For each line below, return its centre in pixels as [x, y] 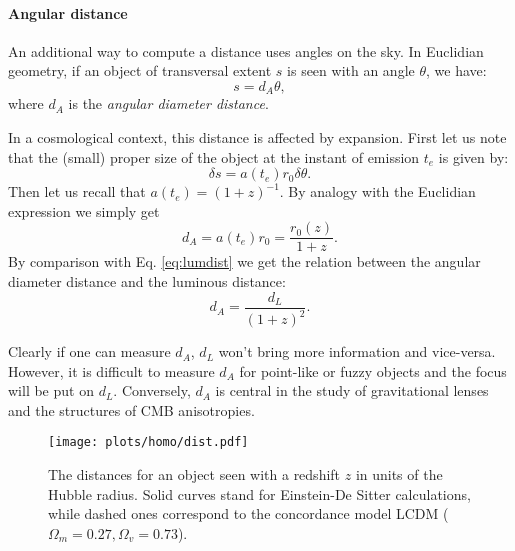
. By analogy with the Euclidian [377, 191]
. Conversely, [152, 390]
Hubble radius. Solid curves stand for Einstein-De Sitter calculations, [259, 493]
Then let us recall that [77, 191]
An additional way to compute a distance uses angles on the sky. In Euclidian [246, 50]
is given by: [473, 156]
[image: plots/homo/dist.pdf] [148, 442]
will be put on [51, 390]
